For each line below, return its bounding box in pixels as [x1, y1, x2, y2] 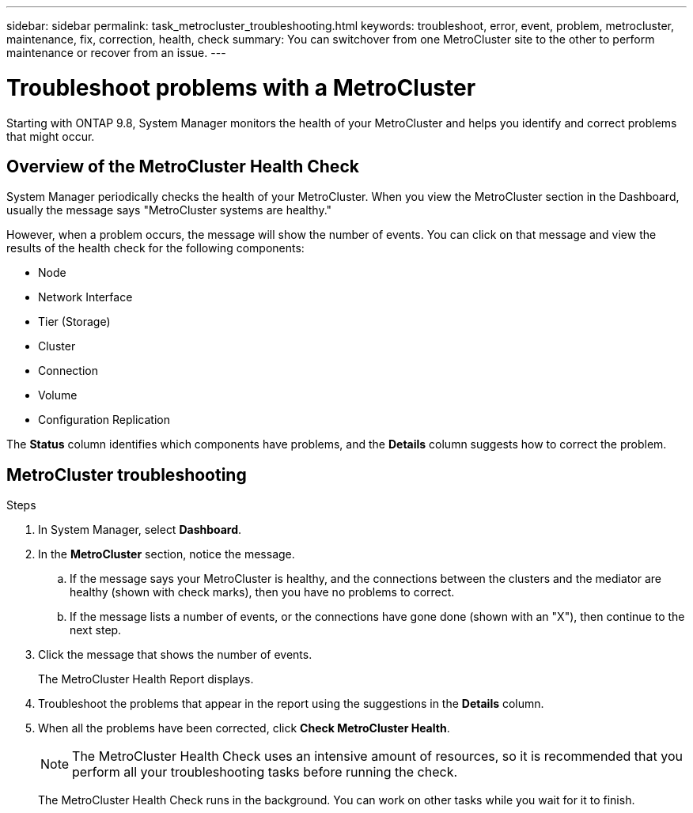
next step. [70, 623, 122, 637]
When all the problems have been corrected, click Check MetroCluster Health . [38, 721, 450, 735]
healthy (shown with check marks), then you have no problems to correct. [70, 585, 455, 599]
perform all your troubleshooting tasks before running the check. [72, 764, 458, 781]
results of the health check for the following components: [6, 241, 305, 255]
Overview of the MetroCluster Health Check [6, 156, 359, 176]
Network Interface [38, 290, 133, 304]
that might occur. [6, 129, 95, 143]
